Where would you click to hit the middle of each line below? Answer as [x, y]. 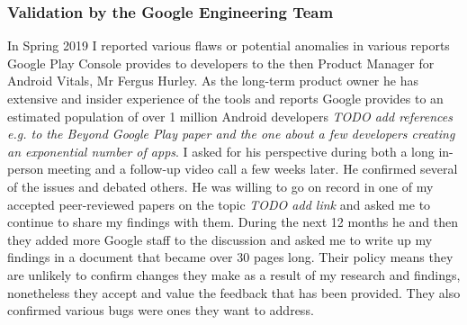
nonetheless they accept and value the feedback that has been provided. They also [234, 292]
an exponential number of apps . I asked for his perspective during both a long [221, 151]
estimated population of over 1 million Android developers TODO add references [230, 116]
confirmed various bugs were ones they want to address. [161, 310]
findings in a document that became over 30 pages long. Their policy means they [230, 257]
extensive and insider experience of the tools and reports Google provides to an [225, 98]
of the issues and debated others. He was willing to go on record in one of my [220, 186]
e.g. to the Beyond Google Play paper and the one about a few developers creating [231, 134]
